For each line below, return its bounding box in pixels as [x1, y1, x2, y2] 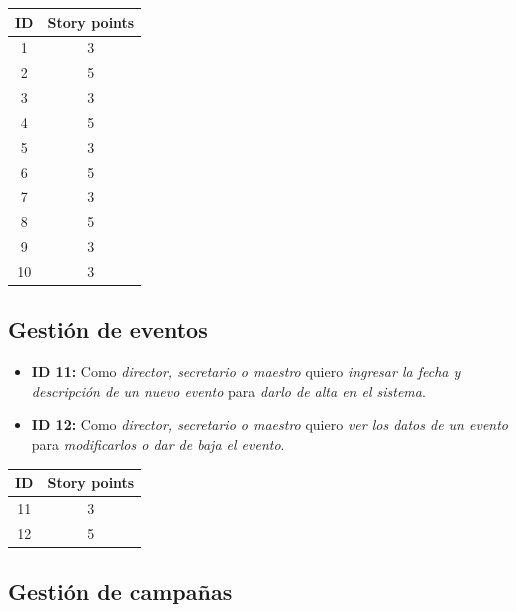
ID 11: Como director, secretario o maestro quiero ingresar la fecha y [31, 361, 461, 382]
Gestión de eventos [8, 314, 208, 345]
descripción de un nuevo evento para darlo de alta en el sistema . [31, 380, 426, 401]
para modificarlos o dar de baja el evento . [31, 434, 285, 455]
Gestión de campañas [8, 576, 233, 607]
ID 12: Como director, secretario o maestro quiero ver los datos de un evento [31, 414, 508, 435]
